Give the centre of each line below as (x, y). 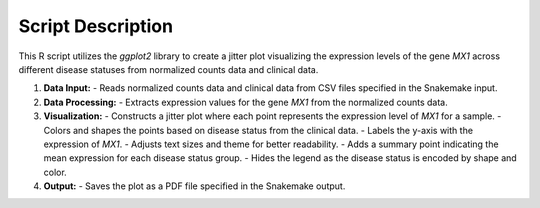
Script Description (96, 26)
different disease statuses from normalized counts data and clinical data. (168, 69)
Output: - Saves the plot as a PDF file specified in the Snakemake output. (194, 186)
